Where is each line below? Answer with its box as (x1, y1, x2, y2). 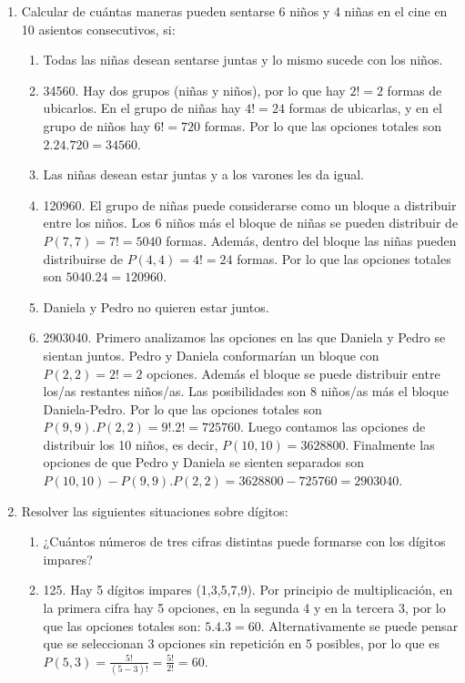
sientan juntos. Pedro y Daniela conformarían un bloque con (43, 345, 379, 364)
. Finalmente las (345, 434, 435, 454)
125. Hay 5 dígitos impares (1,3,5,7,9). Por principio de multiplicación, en (43, 580, 453, 599)
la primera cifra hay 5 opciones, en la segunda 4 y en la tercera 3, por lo (43, 598, 446, 617)
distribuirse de (43, 249, 123, 268)
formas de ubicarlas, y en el (288, 98, 442, 117)
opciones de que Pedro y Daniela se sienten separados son (43, 453, 365, 472)
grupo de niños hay (43, 116, 150, 135)
